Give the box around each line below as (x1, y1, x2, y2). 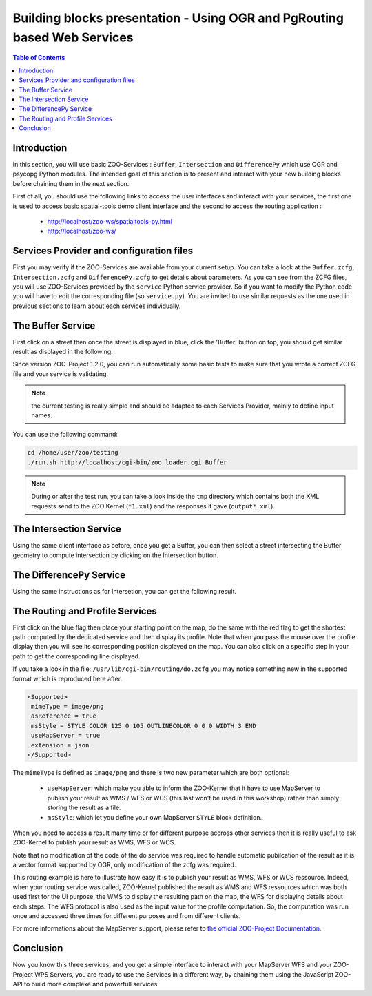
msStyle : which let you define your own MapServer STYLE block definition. (47, 813, 262, 821)
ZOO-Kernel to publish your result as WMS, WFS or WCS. (12, 838, 176, 847)
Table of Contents (12, 54, 65, 62)
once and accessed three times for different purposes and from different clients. (12, 912, 241, 920)
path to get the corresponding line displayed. (12, 652, 141, 661)
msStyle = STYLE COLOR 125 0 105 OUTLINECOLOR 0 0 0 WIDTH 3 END (31, 722, 256, 729)
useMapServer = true (31, 732, 101, 740)
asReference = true (31, 712, 96, 720)
